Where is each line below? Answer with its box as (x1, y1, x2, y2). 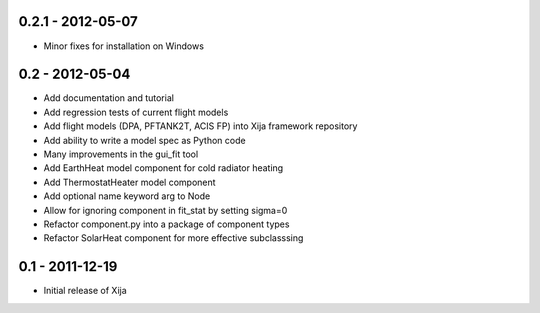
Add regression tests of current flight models (43, 106, 229, 118)
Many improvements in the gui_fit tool (43, 148, 199, 160)
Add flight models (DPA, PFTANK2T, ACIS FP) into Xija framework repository (43, 120, 358, 132)
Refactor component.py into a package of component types (43, 218, 290, 230)
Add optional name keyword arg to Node (43, 190, 211, 202)
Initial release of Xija (43, 285, 127, 297)
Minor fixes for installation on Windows (43, 40, 205, 52)
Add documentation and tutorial (43, 92, 175, 104)
